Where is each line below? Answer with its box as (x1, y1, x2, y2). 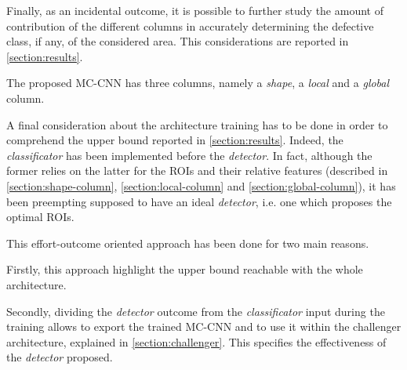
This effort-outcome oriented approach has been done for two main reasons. (6, 234, 369, 251)
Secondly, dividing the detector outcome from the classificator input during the (6, 303, 385, 319)
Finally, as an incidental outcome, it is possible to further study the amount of (6, 2, 383, 18)
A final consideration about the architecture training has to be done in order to (6, 116, 388, 132)
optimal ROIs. (6, 209, 74, 225)
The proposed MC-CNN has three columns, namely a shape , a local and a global (6, 74, 390, 91)
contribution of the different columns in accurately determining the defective (6, 17, 374, 34)
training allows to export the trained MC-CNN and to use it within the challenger (6, 318, 402, 335)
